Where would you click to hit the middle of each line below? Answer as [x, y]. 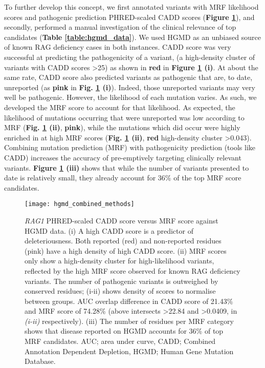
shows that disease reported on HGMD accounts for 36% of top [124, 331]
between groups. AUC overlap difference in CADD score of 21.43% [129, 301]
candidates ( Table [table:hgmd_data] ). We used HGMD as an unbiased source [132, 37]
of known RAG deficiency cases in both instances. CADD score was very [118, 47]
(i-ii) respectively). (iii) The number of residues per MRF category [129, 321]
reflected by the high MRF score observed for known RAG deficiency [132, 270]
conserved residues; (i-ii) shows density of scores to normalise [120, 291]
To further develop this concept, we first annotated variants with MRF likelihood [131, 7]
